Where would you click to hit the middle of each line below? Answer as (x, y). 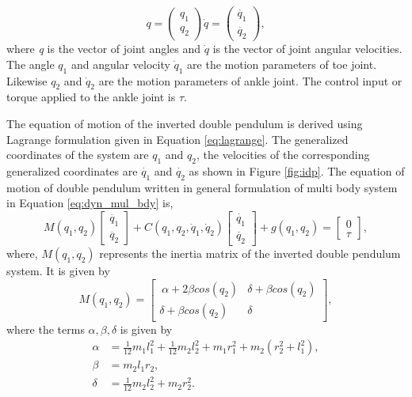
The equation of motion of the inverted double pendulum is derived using (185, 123)
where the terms (46, 329)
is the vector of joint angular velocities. (307, 49)
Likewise (27, 80)
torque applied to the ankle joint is (91, 97)
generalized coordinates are (72, 170)
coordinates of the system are (78, 155)
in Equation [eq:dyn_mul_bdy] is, (90, 203)
